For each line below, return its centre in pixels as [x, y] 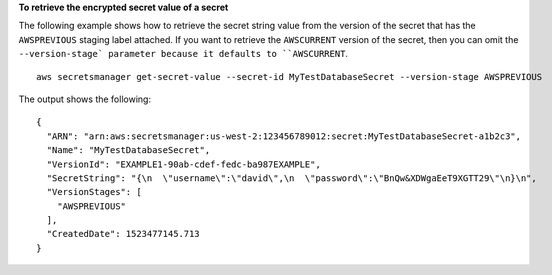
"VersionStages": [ [94, 192]
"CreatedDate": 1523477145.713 [123, 234]
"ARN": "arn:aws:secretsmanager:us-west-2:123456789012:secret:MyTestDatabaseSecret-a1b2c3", [284, 136]
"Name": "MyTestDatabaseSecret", [128, 150]
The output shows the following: [85, 99]
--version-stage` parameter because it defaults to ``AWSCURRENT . [183, 54]
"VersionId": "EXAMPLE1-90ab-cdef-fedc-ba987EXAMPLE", [184, 164]
